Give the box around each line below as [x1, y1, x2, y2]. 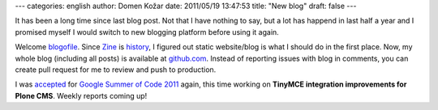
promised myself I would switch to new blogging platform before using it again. [15, 27, 279, 36]
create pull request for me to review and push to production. [15, 65, 217, 74]
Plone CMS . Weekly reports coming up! [15, 91, 148, 100]
